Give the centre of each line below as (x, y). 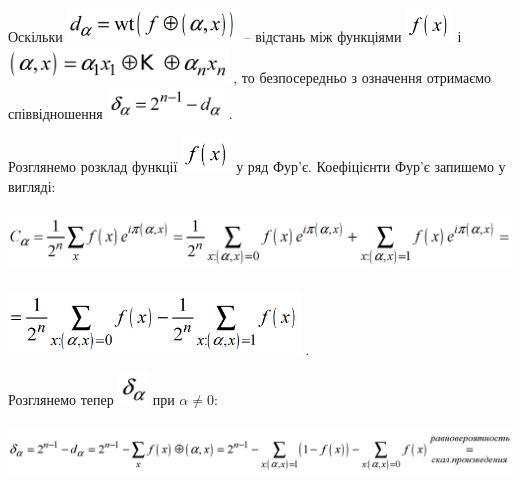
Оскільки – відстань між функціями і (235, 36)
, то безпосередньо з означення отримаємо (362, 76)
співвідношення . (120, 113)
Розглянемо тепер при (91, 399)
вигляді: (32, 186)
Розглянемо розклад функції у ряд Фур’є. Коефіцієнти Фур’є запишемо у (257, 166)
